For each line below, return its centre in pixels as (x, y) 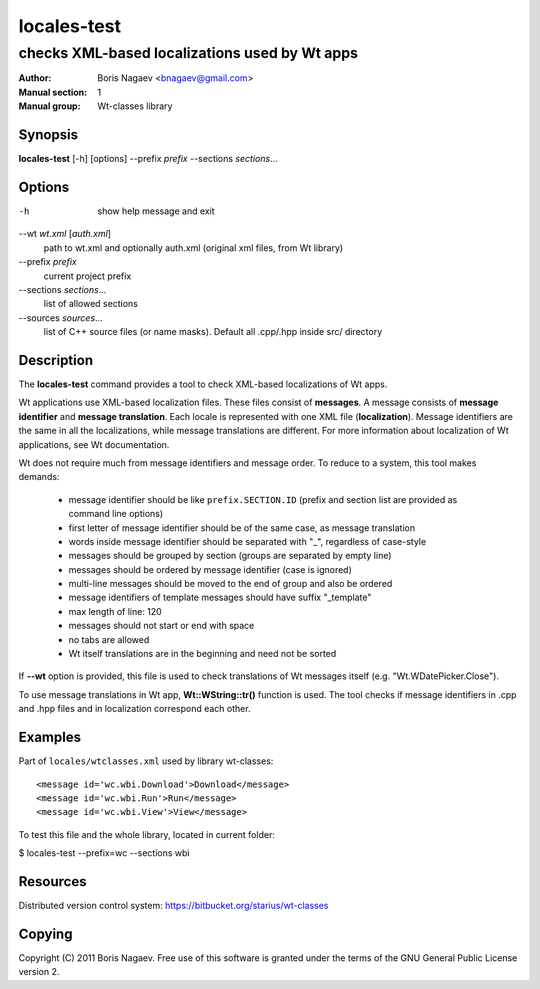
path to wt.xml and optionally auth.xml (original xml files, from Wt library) (193, 247)
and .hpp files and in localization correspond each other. (134, 709)
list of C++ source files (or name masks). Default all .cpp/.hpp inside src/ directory (213, 332)
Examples (50, 737)
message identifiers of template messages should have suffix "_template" (220, 597)
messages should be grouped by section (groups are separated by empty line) (230, 556)
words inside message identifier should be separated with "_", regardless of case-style (247, 541)
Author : (35, 78)
